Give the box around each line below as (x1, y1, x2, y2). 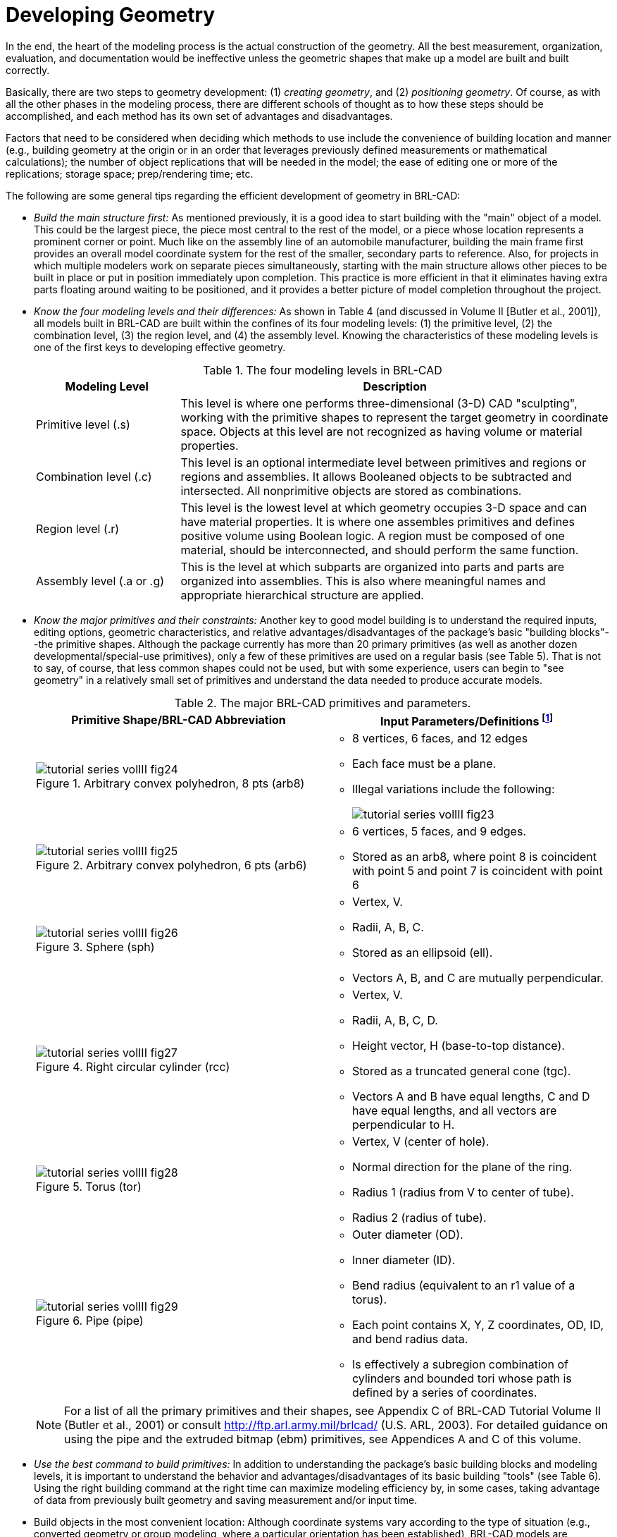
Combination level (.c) (36, 469, 152, 484)
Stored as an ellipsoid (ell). (352, 945, 493, 960)
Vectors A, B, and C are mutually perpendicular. (352, 971, 604, 986)
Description (363, 379, 427, 393)
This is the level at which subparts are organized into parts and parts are (180, 559, 564, 574)
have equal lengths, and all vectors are (352, 1103, 557, 1118)
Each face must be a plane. (352, 757, 497, 771)
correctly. (6, 63, 50, 76)
